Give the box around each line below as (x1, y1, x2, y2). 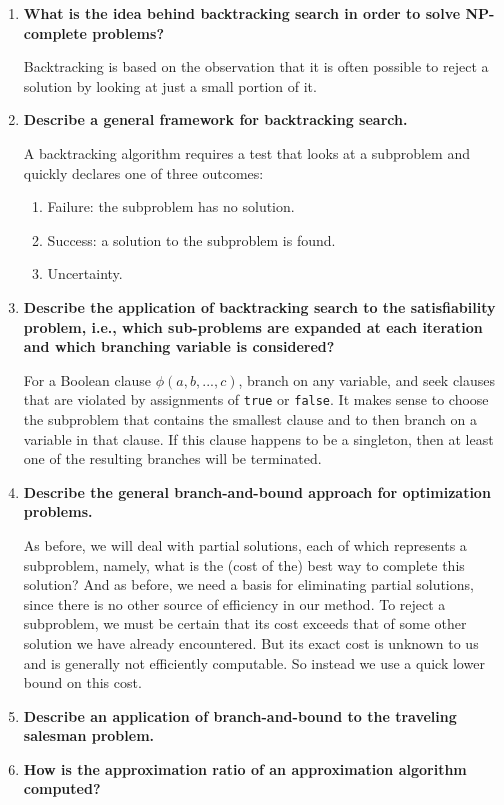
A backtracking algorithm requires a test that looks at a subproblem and (23, 142, 470, 163)
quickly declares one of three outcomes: (23, 162, 264, 183)
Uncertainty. (47, 263, 123, 284)
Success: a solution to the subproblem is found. (47, 229, 336, 250)
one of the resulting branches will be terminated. (23, 448, 322, 469)
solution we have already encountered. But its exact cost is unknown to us (23, 632, 479, 653)
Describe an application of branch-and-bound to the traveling (23, 705, 457, 726)
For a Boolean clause (23, 369, 152, 390)
